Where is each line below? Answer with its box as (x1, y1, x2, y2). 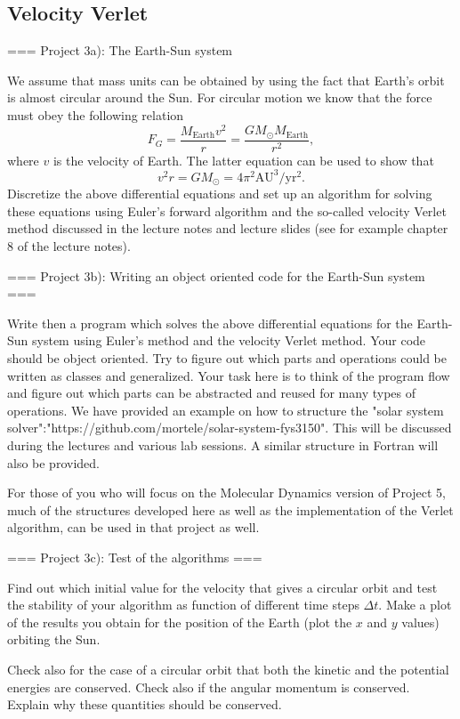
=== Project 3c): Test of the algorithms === (7, 547, 262, 566)
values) (401, 612, 440, 631)
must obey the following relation (7, 105, 184, 124)
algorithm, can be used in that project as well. (7, 518, 260, 537)
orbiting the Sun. (7, 630, 101, 649)
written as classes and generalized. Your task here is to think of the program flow (7, 366, 450, 384)
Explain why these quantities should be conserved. (7, 695, 282, 714)
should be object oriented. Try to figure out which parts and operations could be (7, 349, 447, 368)
